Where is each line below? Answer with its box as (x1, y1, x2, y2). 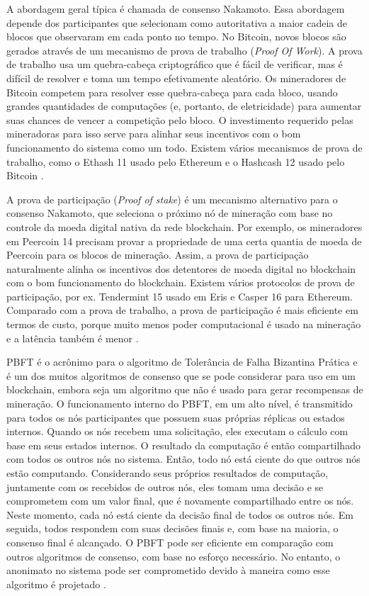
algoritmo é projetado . (6, 576, 106, 591)
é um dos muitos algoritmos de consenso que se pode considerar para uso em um (6, 368, 356, 383)
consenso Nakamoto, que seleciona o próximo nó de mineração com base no (6, 206, 333, 220)
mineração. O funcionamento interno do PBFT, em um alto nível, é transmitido (6, 396, 353, 411)
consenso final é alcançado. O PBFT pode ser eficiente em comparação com (6, 534, 334, 549)
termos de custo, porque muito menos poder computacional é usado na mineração (6, 317, 361, 332)
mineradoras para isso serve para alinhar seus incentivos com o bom (6, 126, 301, 141)
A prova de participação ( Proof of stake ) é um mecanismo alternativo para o (6, 191, 338, 206)
